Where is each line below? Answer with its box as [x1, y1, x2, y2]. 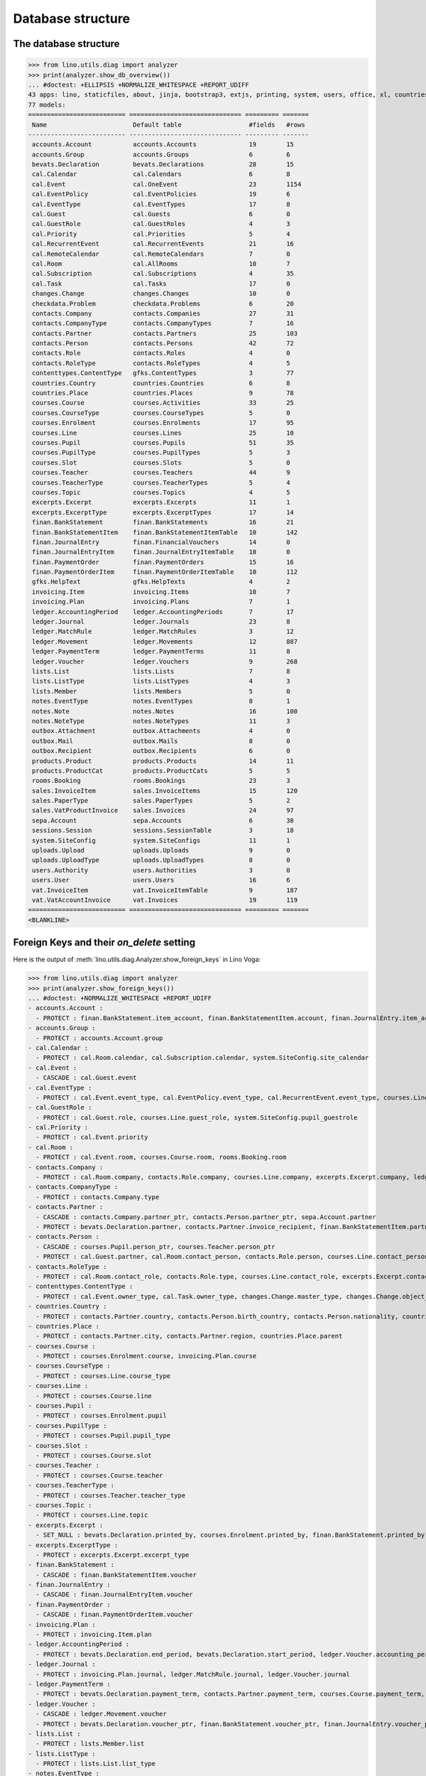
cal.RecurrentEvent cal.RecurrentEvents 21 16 [32, 240, 295, 248]
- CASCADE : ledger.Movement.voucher [35, 1710, 167, 1718]
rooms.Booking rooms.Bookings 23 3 [32, 776, 290, 785]
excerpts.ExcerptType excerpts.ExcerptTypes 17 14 [32, 508, 295, 516]
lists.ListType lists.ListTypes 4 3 [32, 677, 290, 686]
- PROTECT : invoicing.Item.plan [35, 1630, 152, 1639]
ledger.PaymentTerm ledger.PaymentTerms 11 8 [32, 647, 290, 656]
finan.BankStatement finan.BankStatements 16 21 [32, 519, 295, 526]
